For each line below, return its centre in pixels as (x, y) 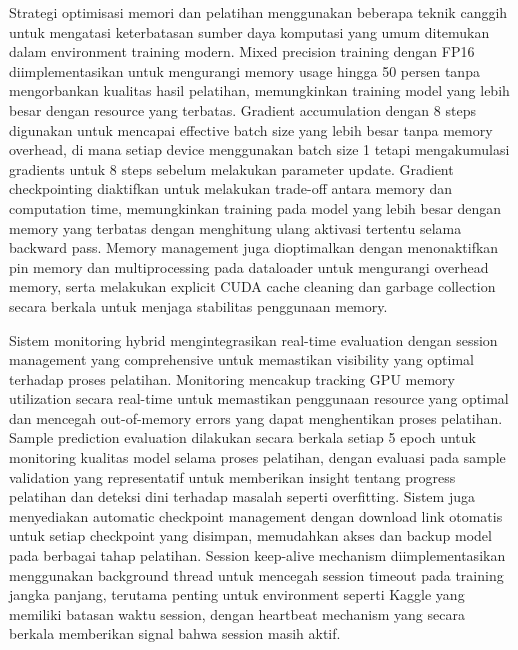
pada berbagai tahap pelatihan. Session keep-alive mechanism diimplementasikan (257, 555)
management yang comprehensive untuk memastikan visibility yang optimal (241, 359)
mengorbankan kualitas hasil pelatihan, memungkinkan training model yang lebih (259, 90)
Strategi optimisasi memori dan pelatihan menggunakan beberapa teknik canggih (258, 12)
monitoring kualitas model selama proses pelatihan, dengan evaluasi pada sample (257, 457)
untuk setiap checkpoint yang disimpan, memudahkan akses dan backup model (250, 535)
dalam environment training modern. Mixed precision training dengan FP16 (242, 51)
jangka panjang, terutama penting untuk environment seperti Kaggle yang (237, 594)
